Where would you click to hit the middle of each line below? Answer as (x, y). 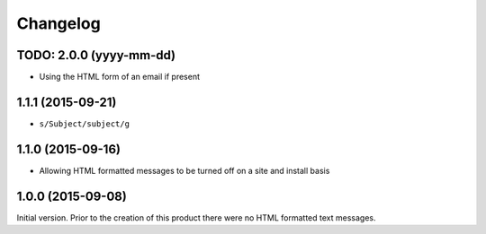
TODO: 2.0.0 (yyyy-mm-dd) (96, 55)
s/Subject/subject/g (85, 124)
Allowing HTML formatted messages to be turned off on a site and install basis (184, 170)
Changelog (58, 23)
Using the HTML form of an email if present (120, 77)
